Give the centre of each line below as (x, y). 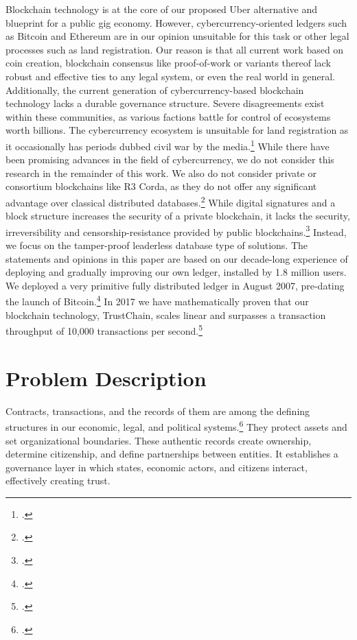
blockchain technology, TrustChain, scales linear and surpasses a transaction (166, 315)
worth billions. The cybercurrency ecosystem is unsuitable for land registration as (177, 130)
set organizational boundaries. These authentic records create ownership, (159, 440)
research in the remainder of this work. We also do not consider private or (161, 173)
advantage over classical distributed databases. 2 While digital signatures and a (171, 201)
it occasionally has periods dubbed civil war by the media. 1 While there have (168, 145)
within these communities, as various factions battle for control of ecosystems (168, 116)
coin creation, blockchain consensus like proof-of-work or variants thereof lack (168, 63)
